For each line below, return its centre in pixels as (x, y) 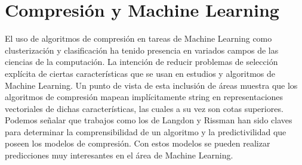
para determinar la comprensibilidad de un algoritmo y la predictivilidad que (146, 131)
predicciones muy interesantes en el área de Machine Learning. (119, 155)
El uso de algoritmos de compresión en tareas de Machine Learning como (138, 38)
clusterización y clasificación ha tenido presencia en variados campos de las (142, 50)
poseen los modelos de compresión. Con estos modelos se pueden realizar (138, 143)
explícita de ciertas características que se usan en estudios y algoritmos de (140, 73)
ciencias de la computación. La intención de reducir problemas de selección (141, 62)
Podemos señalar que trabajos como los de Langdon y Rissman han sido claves (149, 120)
